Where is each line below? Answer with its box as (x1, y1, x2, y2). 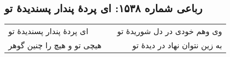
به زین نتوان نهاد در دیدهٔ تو (132, 39, 222, 51)
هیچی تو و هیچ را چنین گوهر (8, 39, 102, 51)
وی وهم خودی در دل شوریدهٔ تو (117, 25, 222, 37)
